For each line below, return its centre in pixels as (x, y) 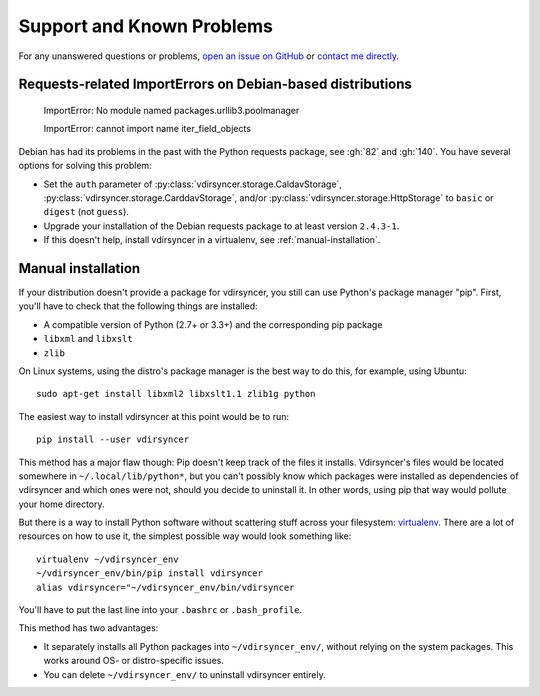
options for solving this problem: (85, 166)
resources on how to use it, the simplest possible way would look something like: (185, 536)
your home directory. (61, 504)
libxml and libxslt (88, 339)
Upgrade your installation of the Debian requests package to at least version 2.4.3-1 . (221, 226)
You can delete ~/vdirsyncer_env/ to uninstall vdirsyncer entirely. (184, 674)
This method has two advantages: (88, 628)
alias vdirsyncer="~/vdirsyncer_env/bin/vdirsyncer (165, 587)
